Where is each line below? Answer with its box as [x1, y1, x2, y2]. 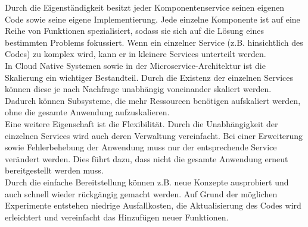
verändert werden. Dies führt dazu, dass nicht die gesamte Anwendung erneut [5, 152, 288, 165]
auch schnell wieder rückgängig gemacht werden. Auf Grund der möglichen [5, 187, 278, 200]
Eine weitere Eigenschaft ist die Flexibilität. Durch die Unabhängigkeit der [5, 117, 278, 130]
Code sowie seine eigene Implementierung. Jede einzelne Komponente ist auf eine [5, 12, 300, 25]
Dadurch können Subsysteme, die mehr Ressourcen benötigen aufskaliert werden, [5, 94, 301, 106]
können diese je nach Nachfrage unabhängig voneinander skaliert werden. [5, 83, 272, 95]
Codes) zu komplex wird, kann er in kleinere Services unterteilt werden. [5, 48, 266, 60]
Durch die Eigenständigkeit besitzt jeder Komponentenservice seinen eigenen [5, 1, 285, 13]
